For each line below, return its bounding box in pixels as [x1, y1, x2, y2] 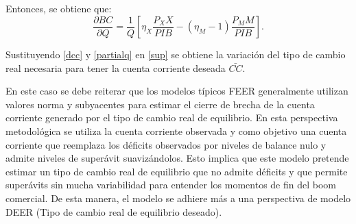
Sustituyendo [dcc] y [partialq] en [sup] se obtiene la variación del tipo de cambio [5, 47, 346, 62]
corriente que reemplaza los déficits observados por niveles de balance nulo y [5, 137, 327, 151]
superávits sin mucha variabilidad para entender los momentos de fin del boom [5, 177, 336, 192]
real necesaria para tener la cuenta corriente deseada [5, 60, 226, 75]
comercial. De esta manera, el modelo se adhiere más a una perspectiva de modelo [5, 191, 351, 205]
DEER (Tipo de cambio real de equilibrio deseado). [5, 204, 222, 219]
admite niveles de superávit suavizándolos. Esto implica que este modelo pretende [5, 151, 349, 165]
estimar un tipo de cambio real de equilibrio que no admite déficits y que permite [5, 164, 348, 178]
